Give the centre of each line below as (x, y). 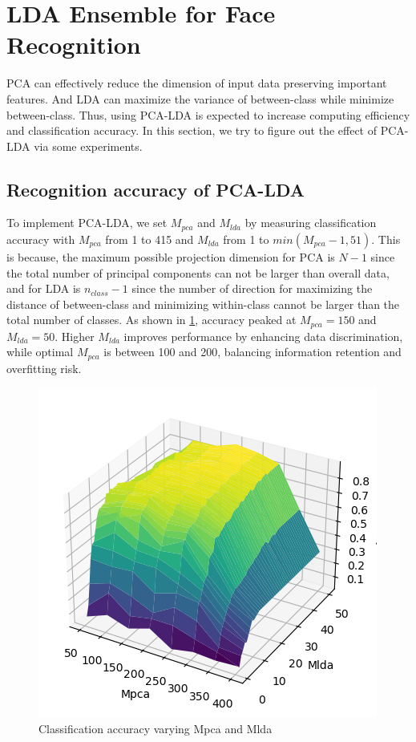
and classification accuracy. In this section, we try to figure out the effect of (192, 130)
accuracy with (41, 239)
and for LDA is (44, 288)
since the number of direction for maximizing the (252, 288)
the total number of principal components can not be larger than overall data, (198, 272)
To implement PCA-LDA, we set (87, 223)
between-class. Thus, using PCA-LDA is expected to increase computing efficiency (208, 114)
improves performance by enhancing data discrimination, (263, 336)
